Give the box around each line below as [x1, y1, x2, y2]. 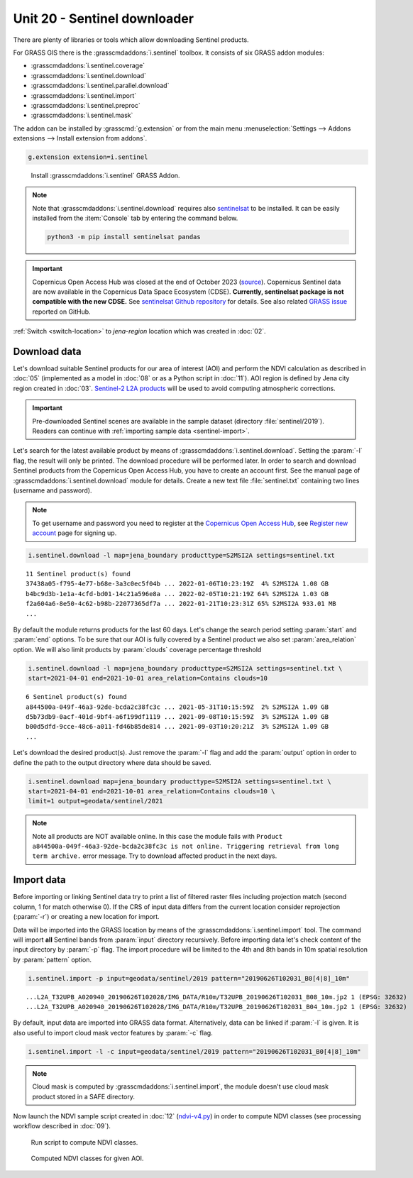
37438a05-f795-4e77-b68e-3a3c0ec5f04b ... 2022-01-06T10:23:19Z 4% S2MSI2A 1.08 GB [26, 580, 329, 588]
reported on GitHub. [32, 307, 92, 316]
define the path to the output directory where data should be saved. [13, 758, 211, 766]
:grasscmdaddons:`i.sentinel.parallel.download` [31, 82, 170, 90]
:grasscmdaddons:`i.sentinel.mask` [31, 111, 133, 120]
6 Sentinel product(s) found [26, 693, 127, 701]
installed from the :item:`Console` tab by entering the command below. [32, 214, 238, 223]
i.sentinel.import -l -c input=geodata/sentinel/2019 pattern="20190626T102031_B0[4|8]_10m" [28, 1047, 361, 1055]
